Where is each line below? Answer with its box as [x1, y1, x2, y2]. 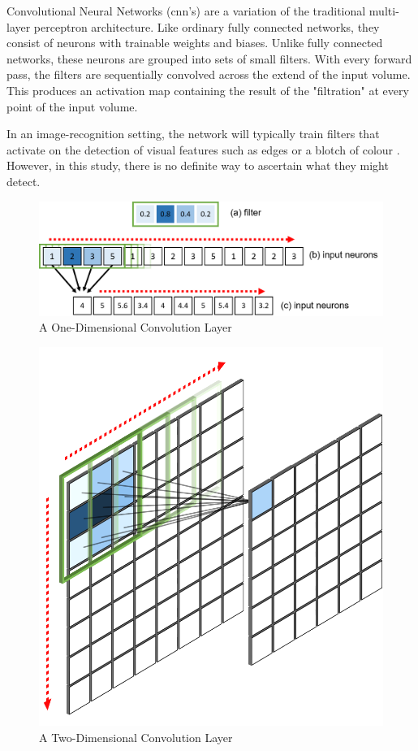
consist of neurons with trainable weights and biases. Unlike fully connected [6, 34, 383, 51]
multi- [368, 2, 399, 19]
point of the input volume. [6, 98, 138, 115]
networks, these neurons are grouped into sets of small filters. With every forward [6, 50, 412, 67]
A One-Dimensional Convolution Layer [39, 319, 232, 336]
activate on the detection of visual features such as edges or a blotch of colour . [6, 141, 400, 158]
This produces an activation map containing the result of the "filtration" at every [6, 81, 409, 98]
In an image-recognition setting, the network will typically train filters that [6, 125, 380, 142]
